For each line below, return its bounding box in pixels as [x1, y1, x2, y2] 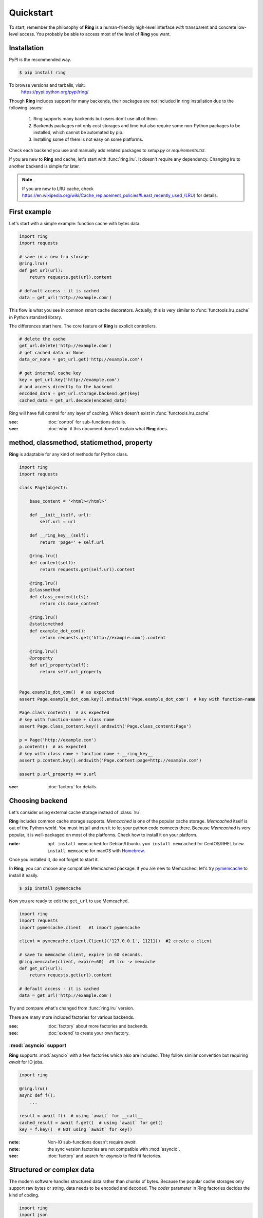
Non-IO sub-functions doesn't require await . [47, 1139, 137, 1145]
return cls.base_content [39, 601, 99, 607]
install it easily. [9, 872, 38, 878]
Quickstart [9, 7, 54, 18]
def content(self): [29, 560, 76, 565]
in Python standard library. [9, 314, 62, 320]
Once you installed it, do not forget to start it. [9, 856, 99, 862]
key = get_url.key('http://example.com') [19, 377, 120, 382]
